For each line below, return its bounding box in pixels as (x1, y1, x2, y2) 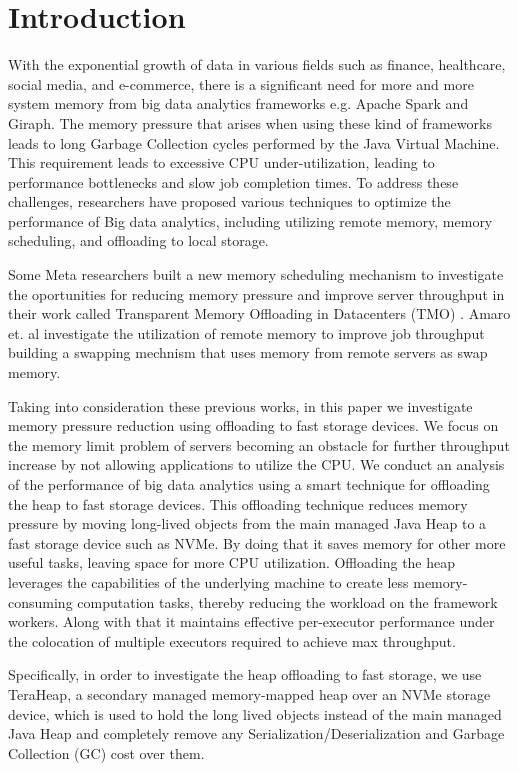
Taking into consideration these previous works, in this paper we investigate (8, 395, 473, 416)
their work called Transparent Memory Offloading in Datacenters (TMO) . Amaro (8, 303, 511, 324)
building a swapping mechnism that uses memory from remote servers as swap (8, 342, 488, 363)
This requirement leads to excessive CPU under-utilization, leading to (8, 152, 435, 173)
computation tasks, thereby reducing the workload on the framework (77, 591, 498, 612)
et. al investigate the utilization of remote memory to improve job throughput (8, 322, 485, 343)
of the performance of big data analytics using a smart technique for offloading (8, 474, 490, 494)
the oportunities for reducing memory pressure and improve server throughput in (8, 283, 505, 304)
